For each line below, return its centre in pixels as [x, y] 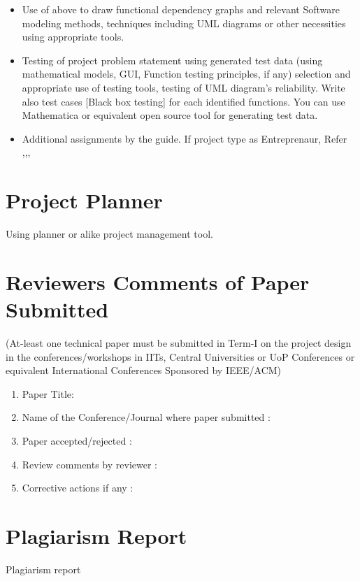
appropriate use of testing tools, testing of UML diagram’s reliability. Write [183, 87]
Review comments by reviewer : [89, 464]
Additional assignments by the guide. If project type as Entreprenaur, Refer [185, 138]
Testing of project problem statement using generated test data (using [172, 60]
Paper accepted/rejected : [77, 440]
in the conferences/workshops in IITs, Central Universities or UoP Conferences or [180, 356]
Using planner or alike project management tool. [109, 234]
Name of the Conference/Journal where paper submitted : [146, 417]
